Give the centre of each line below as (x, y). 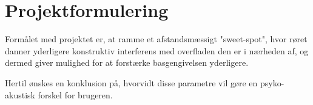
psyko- (272, 82)
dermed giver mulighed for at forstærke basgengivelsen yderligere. (127, 62)
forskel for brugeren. (75, 94)
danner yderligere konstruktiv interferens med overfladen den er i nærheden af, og (157, 50)
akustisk (20, 94)
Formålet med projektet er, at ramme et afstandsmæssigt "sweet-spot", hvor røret (156, 39)
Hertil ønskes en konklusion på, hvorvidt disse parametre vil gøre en (131, 82)
